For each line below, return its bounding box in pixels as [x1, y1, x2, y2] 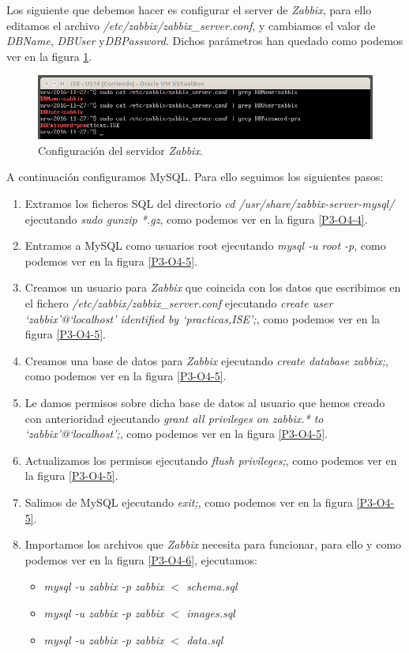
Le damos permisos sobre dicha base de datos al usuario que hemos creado [24, 394, 385, 411]
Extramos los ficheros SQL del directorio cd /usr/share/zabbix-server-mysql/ [24, 195, 395, 212]
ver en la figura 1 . [6, 47, 92, 64]
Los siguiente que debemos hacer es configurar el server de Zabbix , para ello [6, 2, 372, 17]
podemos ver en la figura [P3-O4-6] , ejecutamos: [24, 551, 257, 568]
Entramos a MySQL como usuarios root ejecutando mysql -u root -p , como [24, 237, 386, 254]
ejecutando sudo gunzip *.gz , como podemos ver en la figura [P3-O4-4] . [24, 210, 368, 227]
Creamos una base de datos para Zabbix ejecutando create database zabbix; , [24, 352, 388, 368]
